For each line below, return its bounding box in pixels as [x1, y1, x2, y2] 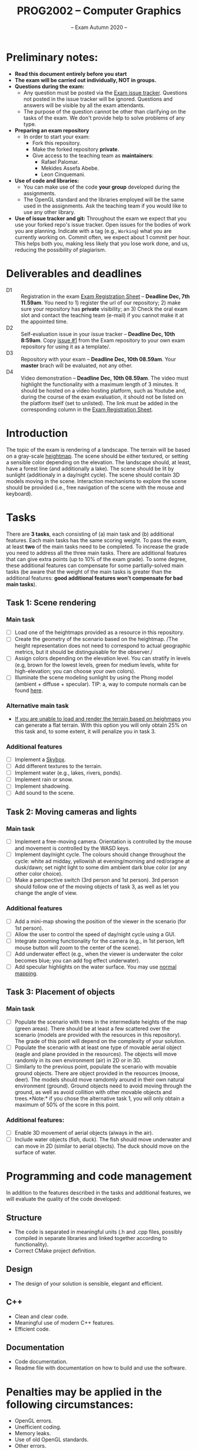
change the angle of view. [14, 889, 78, 896]
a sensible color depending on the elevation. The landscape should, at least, [6, 458, 192, 465]
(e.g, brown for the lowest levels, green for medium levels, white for [14, 661, 179, 669]
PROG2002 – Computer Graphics [16, 4, 181, 18]
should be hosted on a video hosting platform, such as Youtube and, [21, 387, 187, 394]
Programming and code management [6, 1170, 192, 1183]
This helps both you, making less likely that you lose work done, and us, [14, 239, 190, 247]
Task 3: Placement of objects [6, 987, 115, 997]
